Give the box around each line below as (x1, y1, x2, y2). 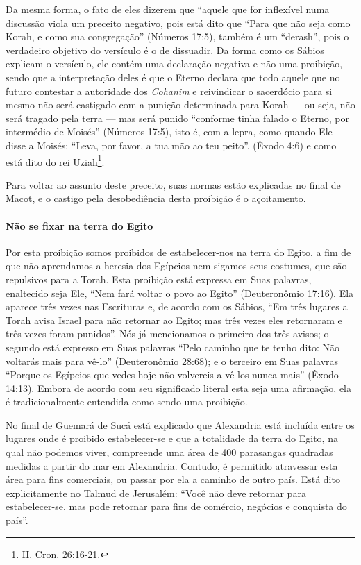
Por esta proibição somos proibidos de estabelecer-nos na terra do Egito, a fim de (6, 244, 351, 259)
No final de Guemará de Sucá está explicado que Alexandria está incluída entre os (6, 417, 355, 432)
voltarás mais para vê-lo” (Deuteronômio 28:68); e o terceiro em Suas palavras (6, 353, 339, 368)
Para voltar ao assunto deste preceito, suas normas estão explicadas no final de (6, 177, 341, 192)
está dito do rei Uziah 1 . (6, 152, 105, 169)
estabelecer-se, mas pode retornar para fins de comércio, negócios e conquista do (6, 499, 347, 514)
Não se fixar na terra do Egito (6, 218, 153, 233)
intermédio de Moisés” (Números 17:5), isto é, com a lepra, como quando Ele (6, 124, 333, 139)
